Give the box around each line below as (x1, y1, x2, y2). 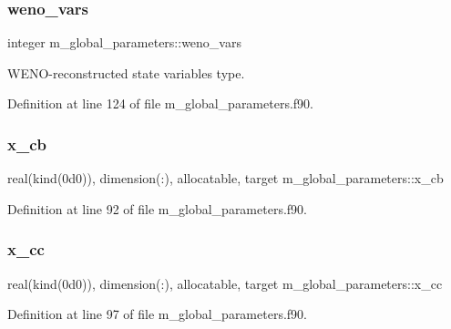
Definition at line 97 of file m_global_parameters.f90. (7, 304, 307, 324)
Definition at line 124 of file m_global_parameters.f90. (7, 94, 313, 113)
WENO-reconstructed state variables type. (7, 63, 245, 82)
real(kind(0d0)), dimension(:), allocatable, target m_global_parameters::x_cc (7, 273, 443, 293)
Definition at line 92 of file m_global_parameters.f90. (7, 199, 307, 218)
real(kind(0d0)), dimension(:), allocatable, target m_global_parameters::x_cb (7, 169, 444, 188)
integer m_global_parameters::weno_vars (7, 33, 241, 52)
